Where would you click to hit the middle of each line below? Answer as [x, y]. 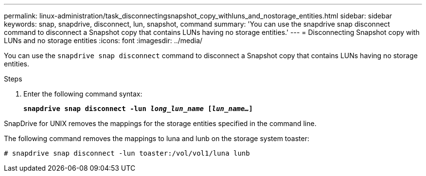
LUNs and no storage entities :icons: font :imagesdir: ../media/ [103, 40]
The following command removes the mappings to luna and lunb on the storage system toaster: [157, 138]
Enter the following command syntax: [83, 94]
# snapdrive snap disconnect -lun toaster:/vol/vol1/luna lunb [127, 153]
